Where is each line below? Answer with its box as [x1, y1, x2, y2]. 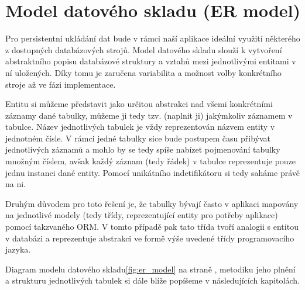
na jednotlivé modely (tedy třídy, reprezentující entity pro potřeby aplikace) [5, 209, 278, 221]
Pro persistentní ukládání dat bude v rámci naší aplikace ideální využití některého [5, 32, 300, 44]
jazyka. [5, 243, 31, 256]
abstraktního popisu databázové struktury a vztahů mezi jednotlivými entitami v [5, 55, 296, 67]
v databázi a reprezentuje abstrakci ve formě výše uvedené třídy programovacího [5, 232, 294, 244]
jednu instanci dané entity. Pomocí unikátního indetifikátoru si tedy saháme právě [5, 166, 300, 178]
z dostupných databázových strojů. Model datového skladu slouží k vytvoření [5, 43, 282, 56]
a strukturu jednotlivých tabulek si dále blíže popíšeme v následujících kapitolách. [5, 274, 300, 286]
